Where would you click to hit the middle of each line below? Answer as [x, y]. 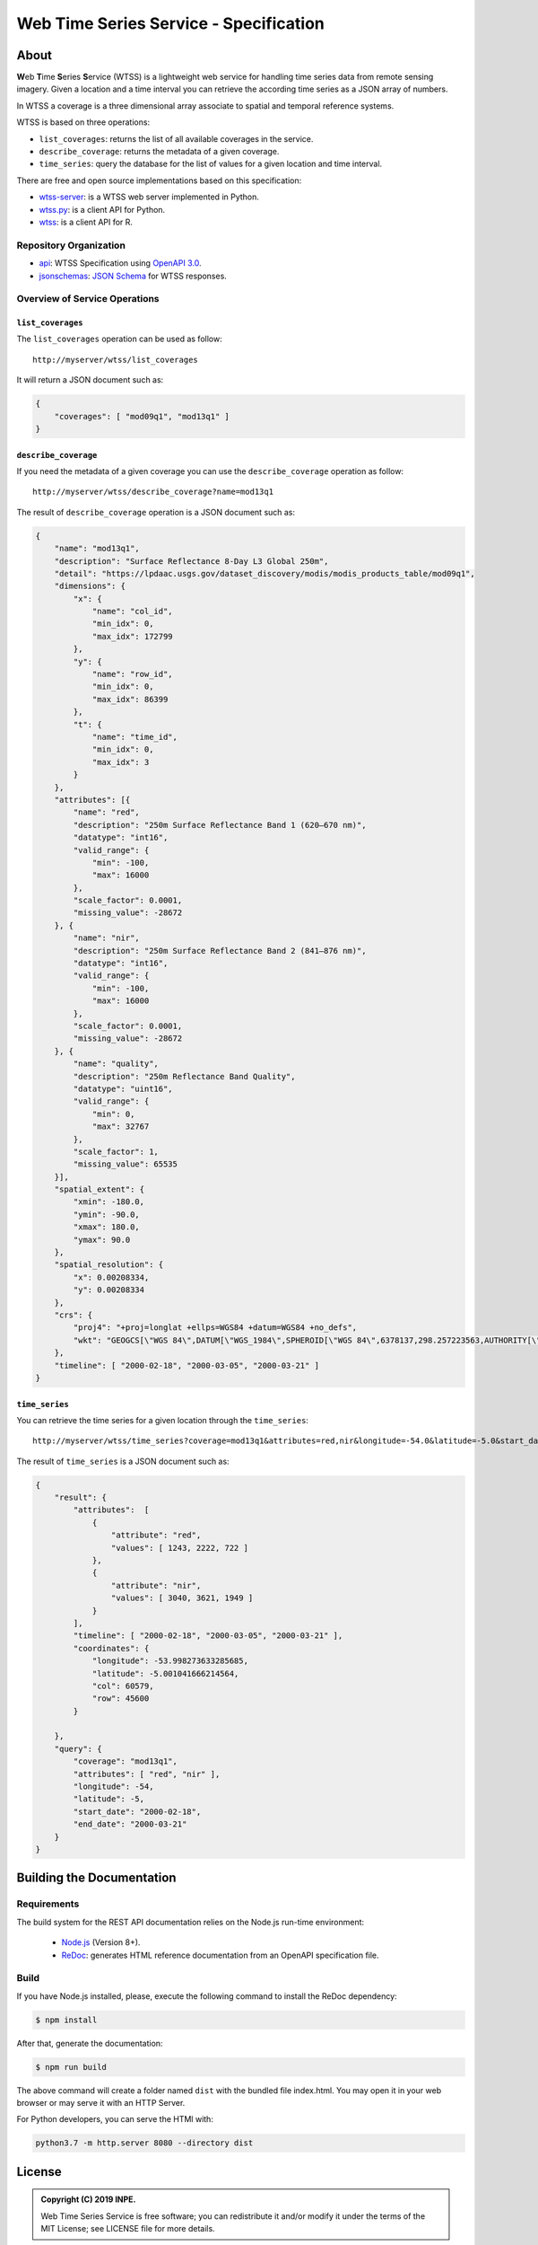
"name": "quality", [116, 1064]
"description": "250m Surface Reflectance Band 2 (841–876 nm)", [220, 951]
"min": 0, [113, 1114]
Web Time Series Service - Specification [170, 23]
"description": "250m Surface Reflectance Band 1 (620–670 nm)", [220, 825]
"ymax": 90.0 [102, 1240]
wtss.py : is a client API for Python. [102, 209]
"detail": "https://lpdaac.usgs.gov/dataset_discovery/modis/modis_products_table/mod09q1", [265, 573]
